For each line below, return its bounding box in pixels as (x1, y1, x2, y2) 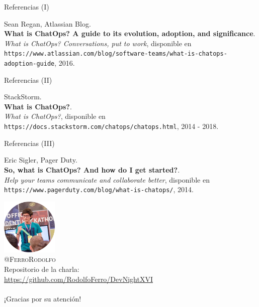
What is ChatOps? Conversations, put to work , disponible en (4, 38, 192, 48)
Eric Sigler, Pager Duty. (4, 155, 77, 165)
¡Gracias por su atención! (4, 293, 81, 303)
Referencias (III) (4, 137, 55, 148)
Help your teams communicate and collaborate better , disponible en (4, 174, 210, 185)
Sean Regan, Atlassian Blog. (4, 18, 91, 29)
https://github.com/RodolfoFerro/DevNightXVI (4, 273, 153, 284)
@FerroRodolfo (4, 254, 56, 264)
